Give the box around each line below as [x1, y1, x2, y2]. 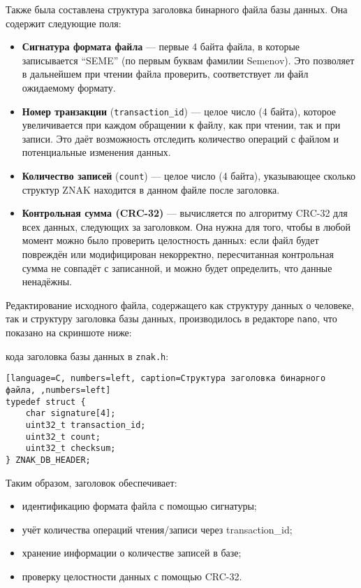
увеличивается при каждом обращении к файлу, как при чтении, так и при [22, 117, 341, 132]
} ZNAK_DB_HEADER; [6, 454, 91, 465]
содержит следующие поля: [6, 15, 121, 30]
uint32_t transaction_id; [25, 420, 146, 430]
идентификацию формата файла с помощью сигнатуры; [22, 499, 257, 513]
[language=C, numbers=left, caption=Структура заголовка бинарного [6, 373, 326, 384]
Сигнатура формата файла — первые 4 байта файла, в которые [22, 39, 300, 54]
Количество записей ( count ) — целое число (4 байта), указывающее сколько [22, 168, 355, 182]
